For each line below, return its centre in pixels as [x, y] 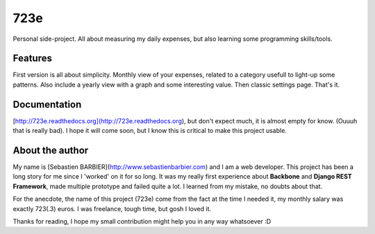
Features [32, 58]
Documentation [47, 104]
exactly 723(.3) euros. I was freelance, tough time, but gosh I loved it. [112, 208]
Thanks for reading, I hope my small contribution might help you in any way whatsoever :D [142, 221]
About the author [51, 150]
